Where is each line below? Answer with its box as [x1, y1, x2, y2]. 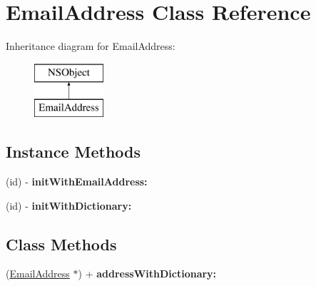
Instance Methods [6, 141, 141, 163]
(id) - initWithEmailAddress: [6, 174, 148, 189]
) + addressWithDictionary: [78, 266, 217, 281]
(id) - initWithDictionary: [6, 198, 132, 213]
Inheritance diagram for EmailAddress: [6, 39, 175, 53]
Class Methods [6, 233, 117, 255]
